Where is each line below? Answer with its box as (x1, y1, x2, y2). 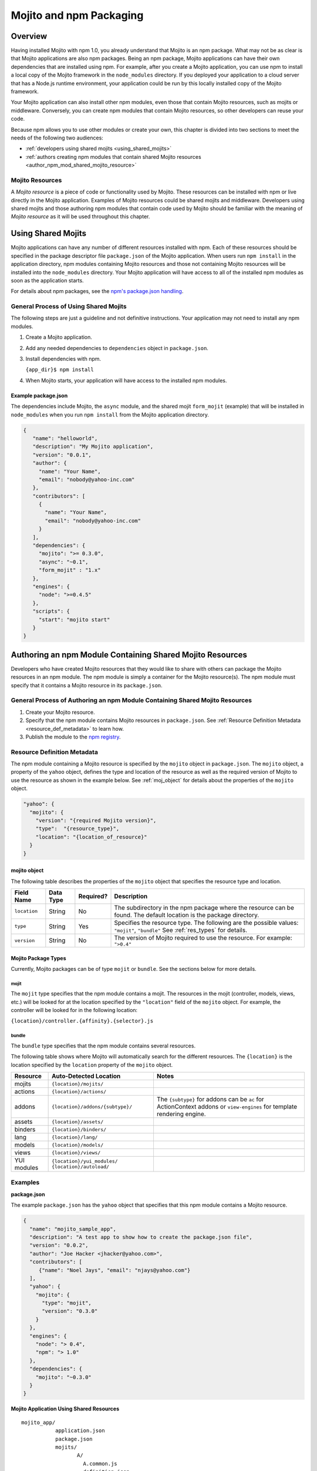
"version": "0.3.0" (42, 1308, 98, 1314)
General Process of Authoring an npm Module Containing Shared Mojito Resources (11, 696, 252, 704)
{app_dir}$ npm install (25, 367, 94, 373)
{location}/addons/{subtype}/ (51, 1103, 133, 1110)
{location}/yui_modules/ (51, 1158, 118, 1164)
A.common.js (83, 1460, 117, 1467)
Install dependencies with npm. (25, 355, 102, 362)
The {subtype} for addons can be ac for (156, 1095, 264, 1103)
